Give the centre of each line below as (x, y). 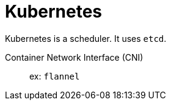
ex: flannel (55, 76)
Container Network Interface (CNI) (74, 57)
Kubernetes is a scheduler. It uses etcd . (86, 38)
